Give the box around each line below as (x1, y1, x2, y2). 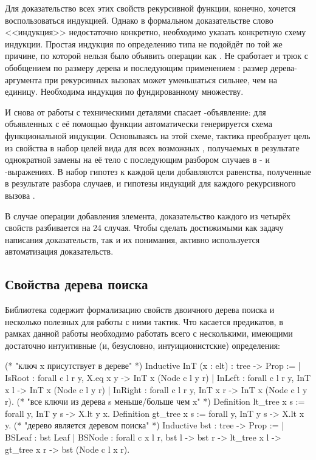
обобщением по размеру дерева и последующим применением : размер (5, 61, 268, 74)
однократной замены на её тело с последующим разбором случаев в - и (5, 153, 270, 166)
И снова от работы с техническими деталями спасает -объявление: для (5, 105, 266, 118)
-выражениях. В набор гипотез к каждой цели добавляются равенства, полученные (5, 165, 311, 177)
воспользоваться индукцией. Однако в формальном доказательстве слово (5, 13, 273, 26)
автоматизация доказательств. (5, 245, 114, 258)
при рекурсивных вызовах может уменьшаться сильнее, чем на (44, 73, 277, 86)
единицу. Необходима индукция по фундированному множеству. (5, 85, 244, 98)
